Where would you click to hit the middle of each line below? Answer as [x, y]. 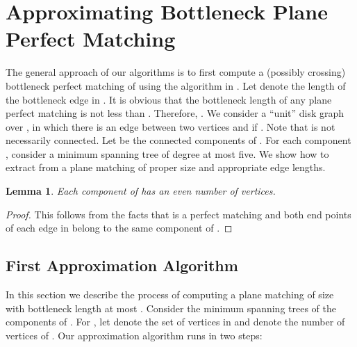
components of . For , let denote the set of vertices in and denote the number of [175, 322]
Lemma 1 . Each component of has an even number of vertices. [141, 191]
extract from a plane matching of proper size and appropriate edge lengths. [166, 167]
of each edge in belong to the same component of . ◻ [119, 228]
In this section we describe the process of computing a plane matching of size [170, 294]
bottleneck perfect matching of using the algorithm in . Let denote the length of [176, 85]
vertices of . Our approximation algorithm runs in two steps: [134, 335]
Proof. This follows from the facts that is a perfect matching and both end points [178, 214]
